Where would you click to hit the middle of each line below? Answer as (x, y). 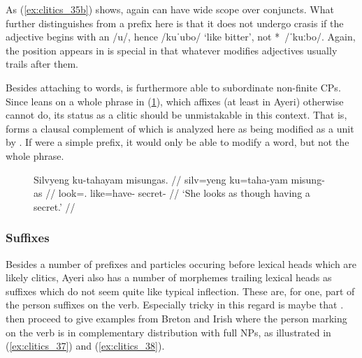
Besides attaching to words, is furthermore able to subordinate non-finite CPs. (173, 87)
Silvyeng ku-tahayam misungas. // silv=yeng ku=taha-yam (161, 179)
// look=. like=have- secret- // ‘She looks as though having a (178, 193)
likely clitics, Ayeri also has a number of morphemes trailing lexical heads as (169, 277)
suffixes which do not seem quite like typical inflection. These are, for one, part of (180, 291)
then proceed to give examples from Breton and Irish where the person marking (176, 318)
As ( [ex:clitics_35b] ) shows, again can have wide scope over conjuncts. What (170, 9)
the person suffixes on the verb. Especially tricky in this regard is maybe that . (175, 305)
